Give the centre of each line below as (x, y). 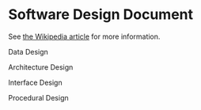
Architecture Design (41, 67)
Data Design (28, 51)
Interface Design (35, 82)
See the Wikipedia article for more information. (84, 36)
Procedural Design (38, 97)
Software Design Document (101, 15)
